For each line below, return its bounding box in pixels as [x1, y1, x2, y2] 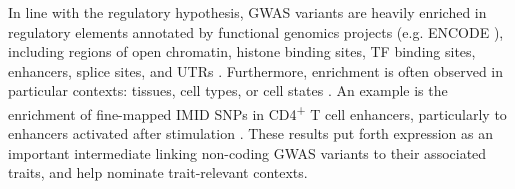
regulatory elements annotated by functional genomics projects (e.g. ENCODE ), [8, 21, 504, 42]
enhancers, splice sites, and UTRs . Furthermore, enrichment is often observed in [8, 60, 504, 81]
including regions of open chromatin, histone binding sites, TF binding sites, [8, 41, 476, 62]
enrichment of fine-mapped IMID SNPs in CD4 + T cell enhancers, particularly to [8, 100, 507, 124]
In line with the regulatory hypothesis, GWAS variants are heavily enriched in [8, 2, 487, 22]
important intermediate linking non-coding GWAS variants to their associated [8, 142, 487, 163]
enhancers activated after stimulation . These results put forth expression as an [8, 123, 493, 144]
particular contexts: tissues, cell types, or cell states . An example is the [8, 80, 448, 101]
